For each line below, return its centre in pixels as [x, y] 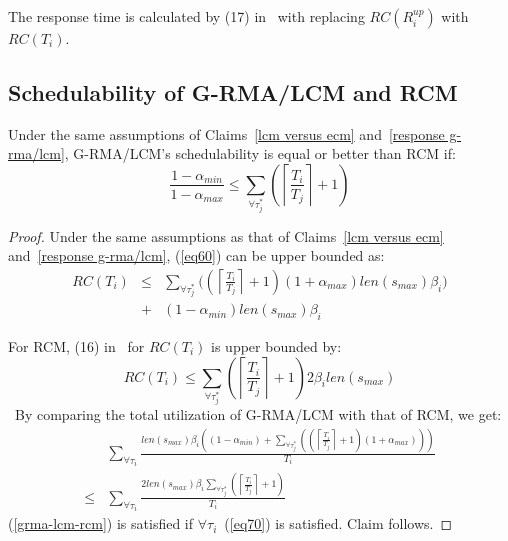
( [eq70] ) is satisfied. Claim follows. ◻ [338, 523]
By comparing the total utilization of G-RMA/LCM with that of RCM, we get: [258, 414]
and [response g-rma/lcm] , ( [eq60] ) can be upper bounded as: [196, 255]
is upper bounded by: [276, 345]
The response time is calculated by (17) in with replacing [186, 16]
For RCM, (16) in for [76, 345]
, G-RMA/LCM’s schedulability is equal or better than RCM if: [260, 153]
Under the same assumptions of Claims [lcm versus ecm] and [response [226, 133]
